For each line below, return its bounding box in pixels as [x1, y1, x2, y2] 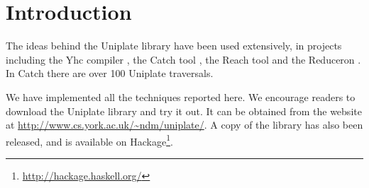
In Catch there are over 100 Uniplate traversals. [6, 66, 214, 81]
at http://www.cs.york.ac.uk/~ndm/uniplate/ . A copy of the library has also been [6, 117, 363, 132]
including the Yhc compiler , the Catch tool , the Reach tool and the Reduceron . [6, 52, 361, 66]
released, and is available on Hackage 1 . [6, 131, 173, 148]
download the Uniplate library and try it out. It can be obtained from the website [6, 103, 362, 118]
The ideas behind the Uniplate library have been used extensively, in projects [6, 38, 342, 53]
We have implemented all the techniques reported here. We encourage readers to [6, 89, 356, 104]
